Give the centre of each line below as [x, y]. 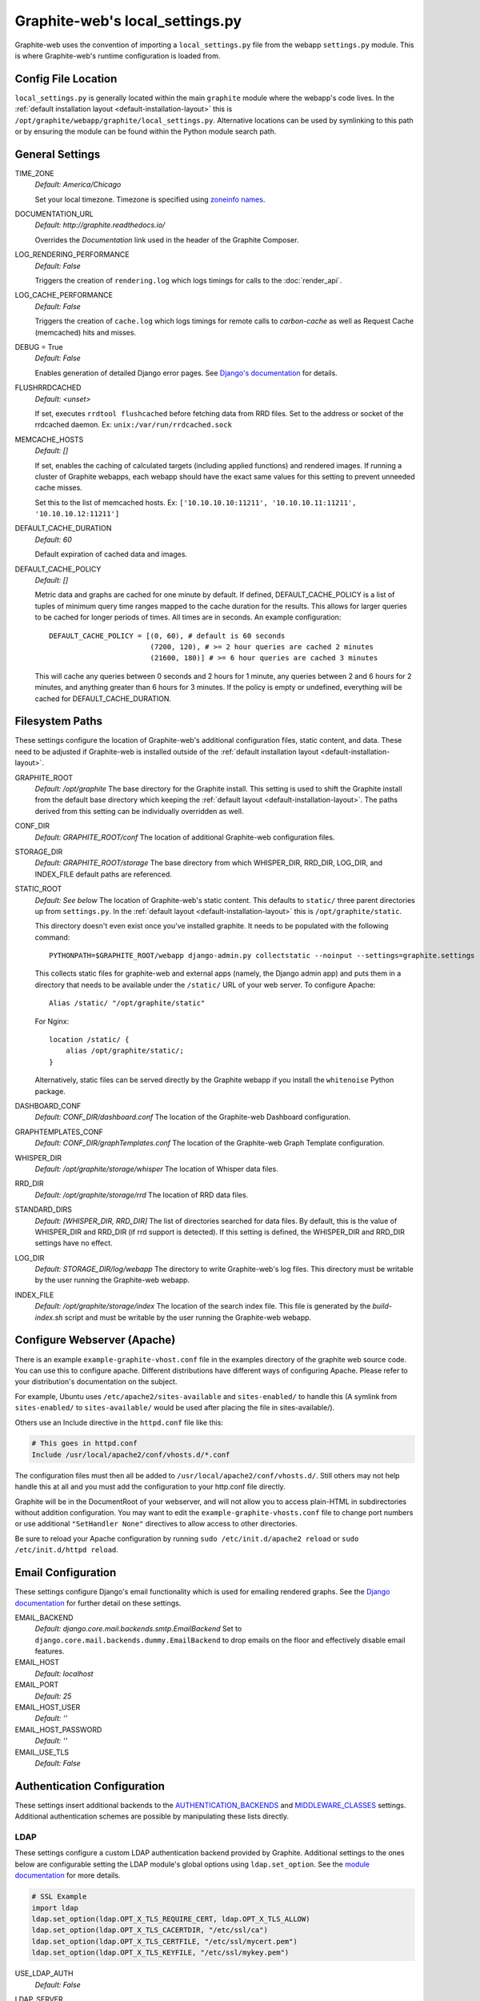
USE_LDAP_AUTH [44, 1974]
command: [52, 937]
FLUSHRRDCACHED [48, 387]
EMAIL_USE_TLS [42, 1752]
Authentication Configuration [90, 1786]
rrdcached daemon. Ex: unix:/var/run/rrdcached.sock [133, 425]
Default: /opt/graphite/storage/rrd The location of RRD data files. [142, 1195]
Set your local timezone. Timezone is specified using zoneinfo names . [150, 199]
